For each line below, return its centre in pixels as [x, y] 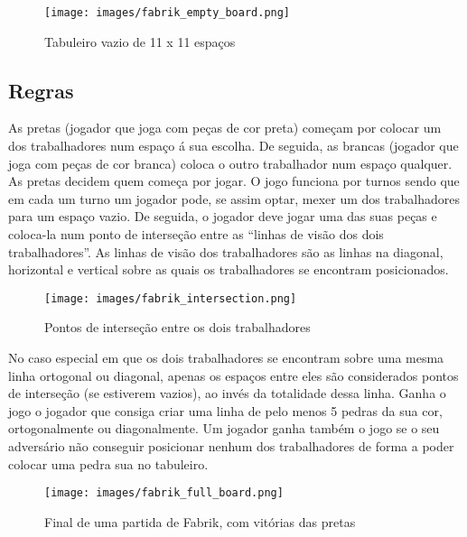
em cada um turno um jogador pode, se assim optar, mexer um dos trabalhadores [234, 198]
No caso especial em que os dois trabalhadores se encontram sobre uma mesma [226, 358]
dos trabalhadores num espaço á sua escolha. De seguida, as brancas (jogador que [233, 146]
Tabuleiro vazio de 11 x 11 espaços [140, 41]
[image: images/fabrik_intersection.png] [171, 298]
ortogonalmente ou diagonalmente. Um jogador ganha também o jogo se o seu [224, 428]
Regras [41, 90]
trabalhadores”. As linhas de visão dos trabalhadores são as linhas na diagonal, [226, 251]
